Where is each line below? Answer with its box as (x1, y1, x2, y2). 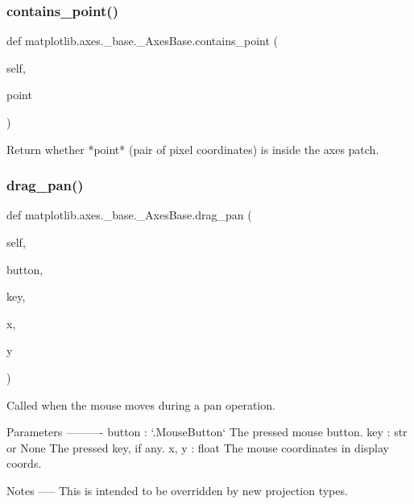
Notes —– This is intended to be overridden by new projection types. (6, 481, 348, 498)
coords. (6, 455, 42, 472)
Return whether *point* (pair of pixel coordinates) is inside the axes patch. (6, 140, 379, 157)
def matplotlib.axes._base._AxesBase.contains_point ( (6, 32, 278, 49)
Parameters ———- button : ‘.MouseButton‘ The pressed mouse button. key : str (6, 423, 408, 440)
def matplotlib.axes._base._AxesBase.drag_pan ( (6, 206, 252, 223)
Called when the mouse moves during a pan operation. (6, 396, 275, 413)
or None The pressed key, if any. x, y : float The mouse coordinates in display (6, 439, 389, 456)
